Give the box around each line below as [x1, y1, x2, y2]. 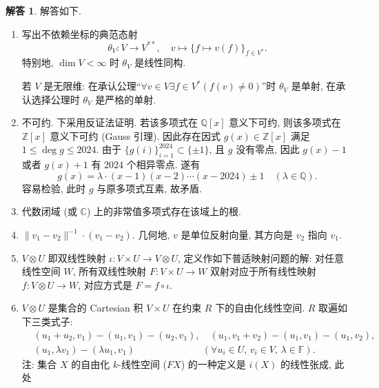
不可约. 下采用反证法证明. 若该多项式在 [21, 115, 198, 130]
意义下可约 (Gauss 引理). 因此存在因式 [50, 128, 221, 143]
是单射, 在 [291, 79, 336, 93]
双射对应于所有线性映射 [210, 264, 317, 278]
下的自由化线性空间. [215, 300, 305, 315]
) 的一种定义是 [181, 356, 246, 371]
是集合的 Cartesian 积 [48, 300, 143, 315]
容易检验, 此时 [21, 181, 86, 195]
